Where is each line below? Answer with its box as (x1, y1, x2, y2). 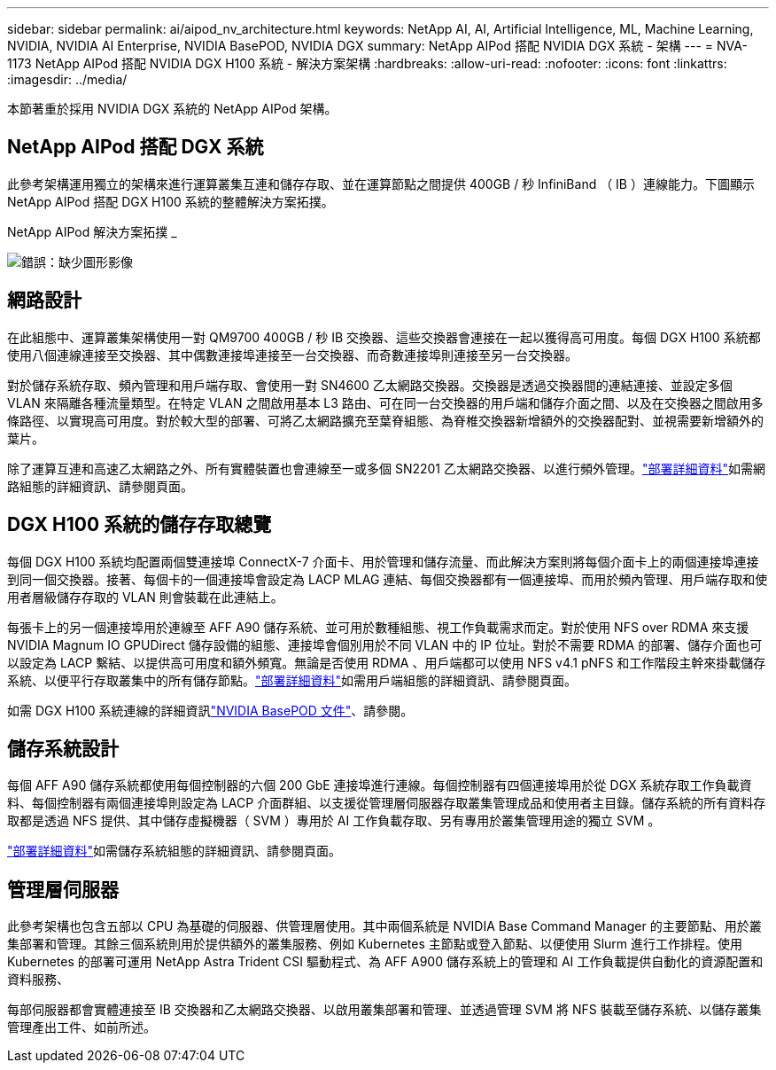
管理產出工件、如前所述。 (7, 1019, 156, 1035)
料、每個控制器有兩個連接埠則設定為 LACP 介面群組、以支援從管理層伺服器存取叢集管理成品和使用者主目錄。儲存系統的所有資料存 (7, 795, 766, 811)
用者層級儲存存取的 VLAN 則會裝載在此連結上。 (7, 589, 283, 605)
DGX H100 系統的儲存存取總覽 (7, 513, 272, 536)
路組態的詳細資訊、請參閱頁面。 (7, 478, 193, 494)
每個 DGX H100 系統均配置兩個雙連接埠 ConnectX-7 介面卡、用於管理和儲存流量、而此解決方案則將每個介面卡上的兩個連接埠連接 (7, 553, 759, 569)
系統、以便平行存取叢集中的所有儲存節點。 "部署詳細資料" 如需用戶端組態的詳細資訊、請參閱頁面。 (7, 672, 578, 688)
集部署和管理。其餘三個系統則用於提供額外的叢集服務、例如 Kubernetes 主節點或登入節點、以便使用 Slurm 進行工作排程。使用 (7, 936, 743, 952)
